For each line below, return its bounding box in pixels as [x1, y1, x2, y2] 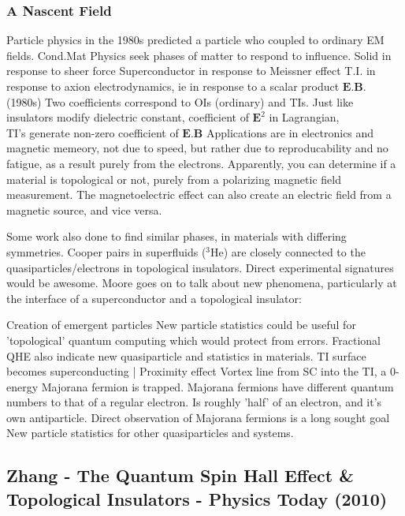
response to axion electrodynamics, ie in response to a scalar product [6, 78, 340, 94]
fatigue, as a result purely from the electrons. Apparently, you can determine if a [6, 155, 396, 171]
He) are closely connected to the [210, 243, 366, 260]
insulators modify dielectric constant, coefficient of [6, 109, 249, 125]
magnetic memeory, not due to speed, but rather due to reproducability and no [6, 140, 388, 156]
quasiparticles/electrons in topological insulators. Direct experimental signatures [6, 259, 394, 275]
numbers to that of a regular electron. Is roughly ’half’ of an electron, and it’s [6, 394, 382, 410]
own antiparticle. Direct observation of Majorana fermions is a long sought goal [6, 409, 390, 425]
